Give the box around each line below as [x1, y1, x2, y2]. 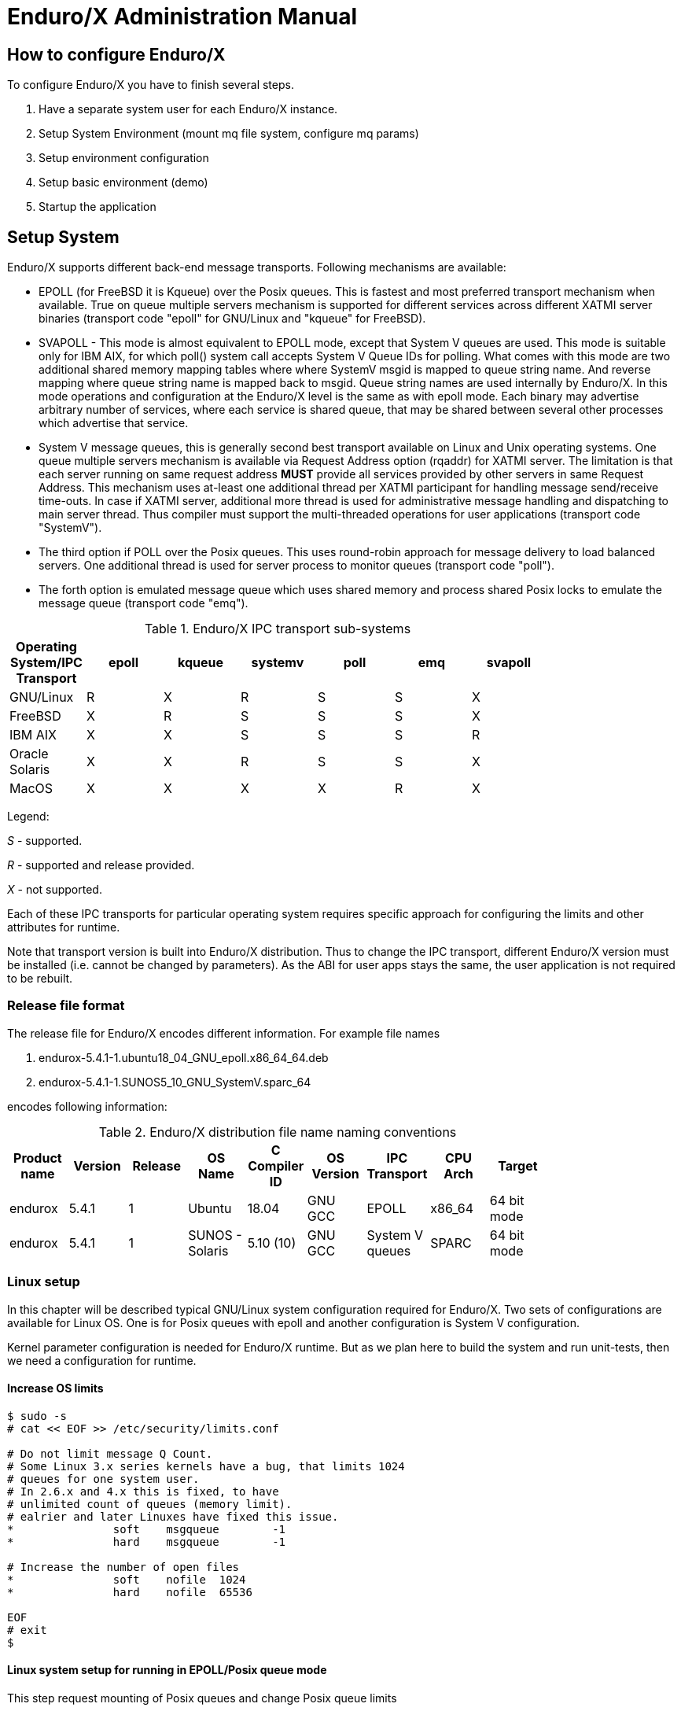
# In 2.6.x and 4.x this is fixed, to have [7, 1484, 279, 1498]
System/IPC [10, 655, 83, 671]
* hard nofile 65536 [7, 1585, 252, 1599]
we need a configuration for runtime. [7, 1353, 197, 1367]
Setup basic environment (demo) [39, 175, 208, 190]
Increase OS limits [7, 1381, 104, 1396]
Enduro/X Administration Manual [7, 3, 357, 30]
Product [13, 1149, 62, 1166]
